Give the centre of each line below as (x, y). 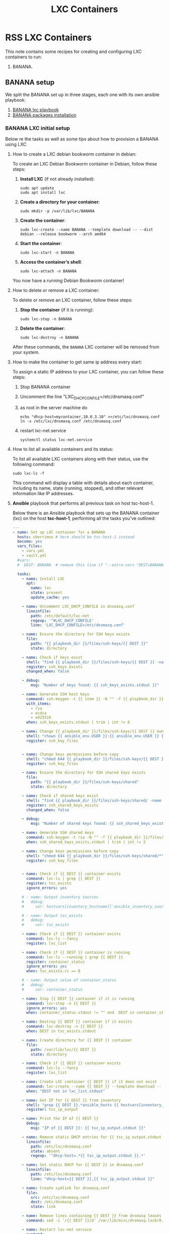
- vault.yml (34, 556)
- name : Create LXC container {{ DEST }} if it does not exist (90, 1082)
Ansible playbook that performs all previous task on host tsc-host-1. (83, 503)
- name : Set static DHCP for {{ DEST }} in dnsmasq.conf (83, 1165)
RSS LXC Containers (49, 37)
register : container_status (55, 962)
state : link (43, 1207)
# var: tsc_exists (46, 925)
